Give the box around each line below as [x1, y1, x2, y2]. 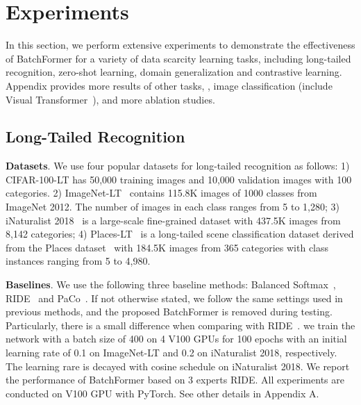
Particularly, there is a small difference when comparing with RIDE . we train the [6, 317, 355, 332]
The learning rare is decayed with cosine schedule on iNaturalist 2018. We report [6, 358, 350, 373]
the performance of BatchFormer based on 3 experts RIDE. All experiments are [6, 372, 344, 387]
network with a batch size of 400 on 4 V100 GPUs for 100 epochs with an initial [6, 331, 347, 346]
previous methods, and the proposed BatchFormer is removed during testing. [6, 304, 333, 319]
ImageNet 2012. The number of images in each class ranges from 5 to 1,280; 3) [6, 199, 340, 214]
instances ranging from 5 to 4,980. [6, 254, 151, 268]
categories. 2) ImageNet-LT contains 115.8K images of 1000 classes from [6, 185, 317, 200]
